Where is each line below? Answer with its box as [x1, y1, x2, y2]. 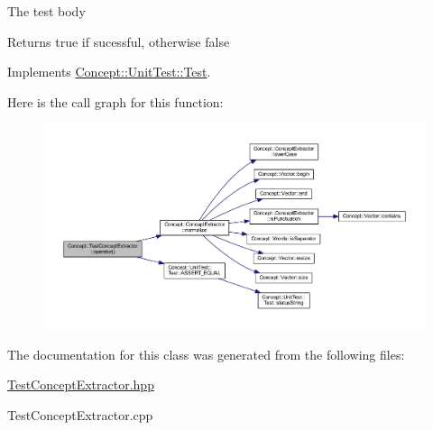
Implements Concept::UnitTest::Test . [7, 62, 211, 81]
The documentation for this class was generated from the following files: [7, 344, 405, 363]
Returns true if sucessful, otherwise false [7, 32, 230, 50]
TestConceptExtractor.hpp [7, 375, 154, 394]
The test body [7, 2, 86, 20]
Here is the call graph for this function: [7, 92, 224, 111]
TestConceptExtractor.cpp [7, 405, 153, 424]
